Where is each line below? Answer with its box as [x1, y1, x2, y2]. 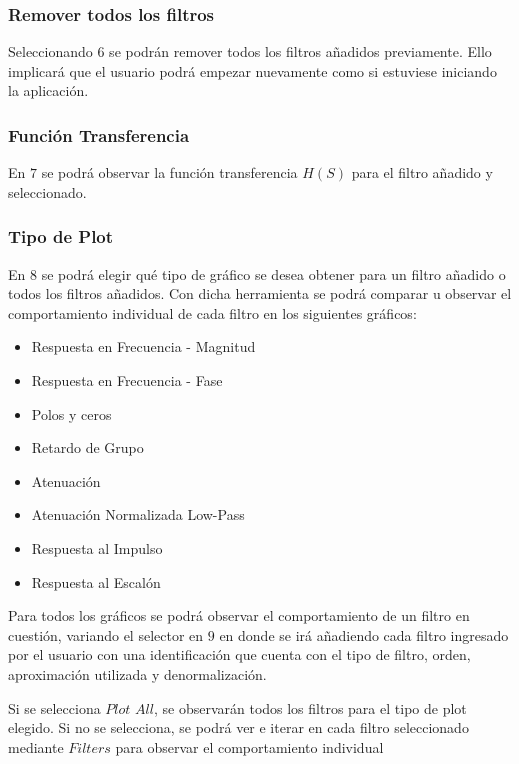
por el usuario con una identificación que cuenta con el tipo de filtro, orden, [8, 644, 471, 665]
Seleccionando [8, 41, 93, 62]
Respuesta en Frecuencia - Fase [31, 370, 223, 390]
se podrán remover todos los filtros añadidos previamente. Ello [109, 41, 492, 62]
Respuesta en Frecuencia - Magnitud [31, 336, 256, 357]
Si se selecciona [8, 697, 101, 718]
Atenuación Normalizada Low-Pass [31, 504, 245, 525]
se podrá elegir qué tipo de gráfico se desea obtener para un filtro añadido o [41, 263, 506, 284]
